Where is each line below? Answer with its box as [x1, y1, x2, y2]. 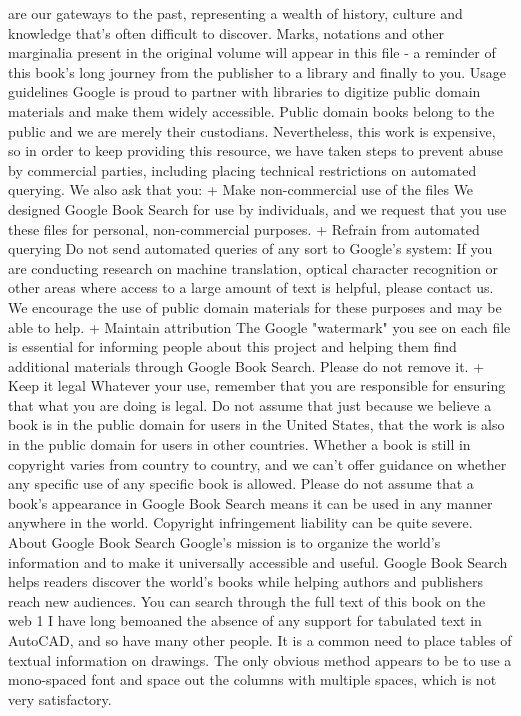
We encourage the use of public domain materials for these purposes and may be [8, 296, 502, 317]
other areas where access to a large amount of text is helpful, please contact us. [8, 277, 494, 298]
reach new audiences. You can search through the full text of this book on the [8, 590, 486, 611]
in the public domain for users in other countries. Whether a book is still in [8, 434, 471, 455]
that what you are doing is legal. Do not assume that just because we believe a [8, 394, 492, 415]
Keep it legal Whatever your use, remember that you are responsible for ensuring [8, 375, 506, 396]
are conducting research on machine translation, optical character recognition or [8, 257, 499, 278]
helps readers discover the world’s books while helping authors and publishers [8, 571, 483, 592]
